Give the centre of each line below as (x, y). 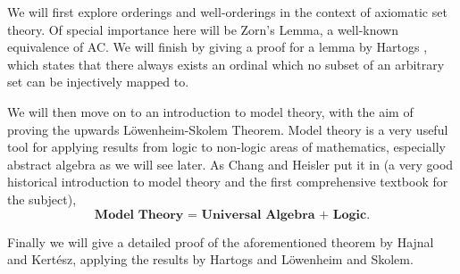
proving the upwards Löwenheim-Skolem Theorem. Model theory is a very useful (228, 129)
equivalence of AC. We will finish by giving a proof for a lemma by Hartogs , (217, 47)
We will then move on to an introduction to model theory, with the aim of (210, 111)
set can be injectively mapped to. (98, 82)
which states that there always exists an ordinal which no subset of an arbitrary (226, 64)
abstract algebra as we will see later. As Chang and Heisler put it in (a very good (230, 164)
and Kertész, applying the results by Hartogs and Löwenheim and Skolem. (210, 259)
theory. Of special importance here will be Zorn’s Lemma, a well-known (203, 29)
